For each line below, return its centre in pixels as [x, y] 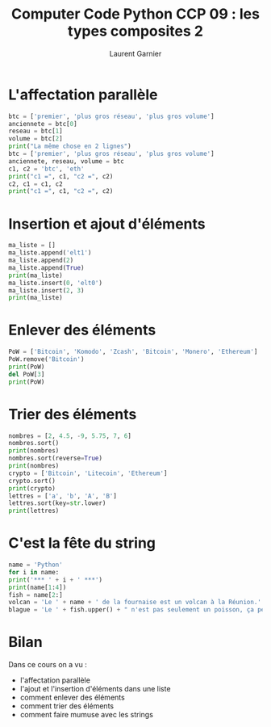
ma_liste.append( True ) [46, 267]
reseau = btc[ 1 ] [35, 131]
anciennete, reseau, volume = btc [67, 161]
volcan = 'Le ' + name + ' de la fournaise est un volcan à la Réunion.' [135, 603]
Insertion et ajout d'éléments [107, 224]
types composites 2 [135, 31]
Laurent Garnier [135, 53]
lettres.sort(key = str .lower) [57, 503]
